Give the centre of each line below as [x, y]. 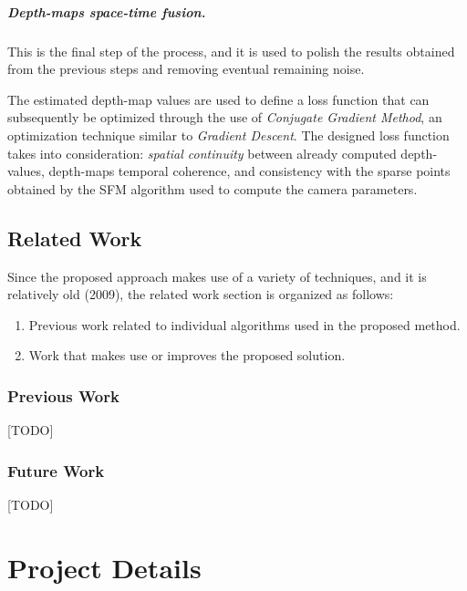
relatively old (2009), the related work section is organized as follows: [201, 294]
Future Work [56, 470]
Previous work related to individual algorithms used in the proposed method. [244, 324]
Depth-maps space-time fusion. [107, 11]
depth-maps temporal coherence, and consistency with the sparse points [249, 171]
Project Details [104, 567]
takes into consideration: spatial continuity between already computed [202, 153]
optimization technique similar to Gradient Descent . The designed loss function [228, 135]
